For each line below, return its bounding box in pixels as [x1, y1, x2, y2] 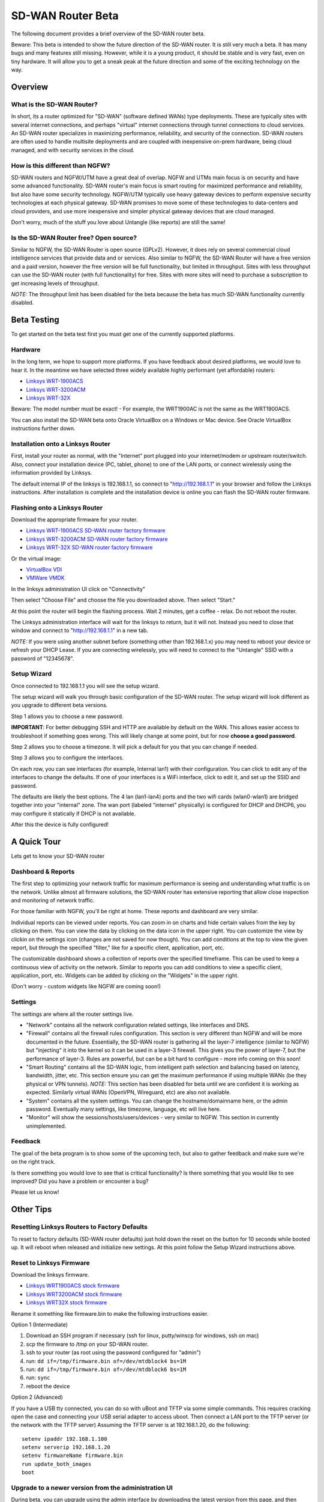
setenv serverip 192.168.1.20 [22, 1444, 111, 1451]
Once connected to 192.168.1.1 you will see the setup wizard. [11, 682, 160, 689]
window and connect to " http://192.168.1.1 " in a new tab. [11, 627, 148, 634]
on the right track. [11, 1158, 56, 1166]
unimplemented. [26, 1122, 67, 1130]
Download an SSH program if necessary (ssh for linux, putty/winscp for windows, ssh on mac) [26, 1332, 259, 1339]
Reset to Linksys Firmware [11, 1259, 90, 1267]
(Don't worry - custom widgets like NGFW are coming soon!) [11, 983, 161, 990]
